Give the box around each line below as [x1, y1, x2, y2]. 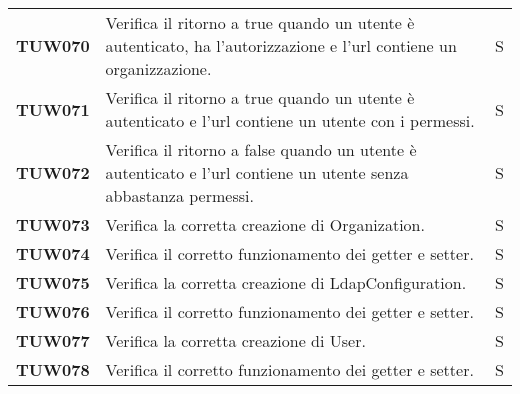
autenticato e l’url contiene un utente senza [105, 161, 409, 184]
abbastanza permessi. [105, 184, 254, 207]
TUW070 [16, 34, 90, 57]
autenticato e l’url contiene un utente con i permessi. [105, 109, 475, 132]
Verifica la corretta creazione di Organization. [105, 213, 425, 236]
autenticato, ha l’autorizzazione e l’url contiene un [105, 34, 457, 57]
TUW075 [16, 271, 90, 294]
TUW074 [16, 242, 90, 265]
